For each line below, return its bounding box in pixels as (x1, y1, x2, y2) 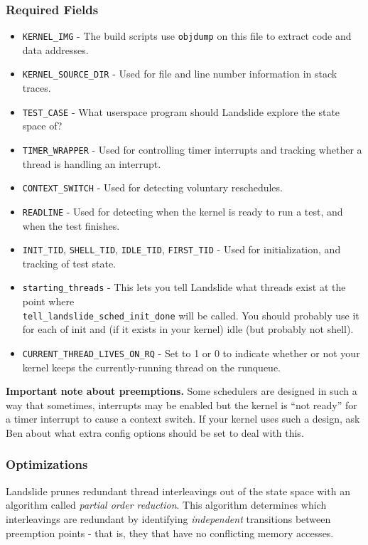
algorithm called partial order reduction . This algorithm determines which (6, 497, 327, 512)
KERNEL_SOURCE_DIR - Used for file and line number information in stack (22, 66, 337, 81)
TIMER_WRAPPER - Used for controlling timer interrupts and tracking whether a (22, 142, 362, 157)
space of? (22, 118, 63, 133)
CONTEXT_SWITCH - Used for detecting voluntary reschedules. (22, 180, 283, 195)
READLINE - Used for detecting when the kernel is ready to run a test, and (22, 203, 343, 218)
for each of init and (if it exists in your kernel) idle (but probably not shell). (22, 322, 354, 337)
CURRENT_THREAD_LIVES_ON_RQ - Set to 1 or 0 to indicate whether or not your (22, 345, 360, 360)
